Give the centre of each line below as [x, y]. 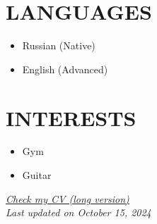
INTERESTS [71, 117]
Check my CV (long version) [68, 198]
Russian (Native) [59, 45]
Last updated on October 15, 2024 [78, 212]
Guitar [37, 175]
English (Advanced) [65, 69]
